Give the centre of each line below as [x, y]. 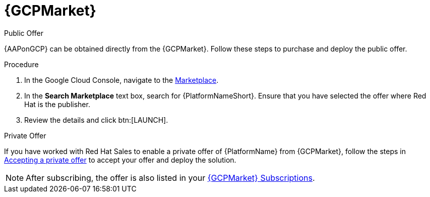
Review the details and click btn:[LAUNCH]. [96, 120]
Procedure [21, 64]
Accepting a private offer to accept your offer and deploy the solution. [120, 160]
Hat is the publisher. [57, 104]
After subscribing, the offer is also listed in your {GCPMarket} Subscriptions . [170, 178]
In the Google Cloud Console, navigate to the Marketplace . [121, 80]
